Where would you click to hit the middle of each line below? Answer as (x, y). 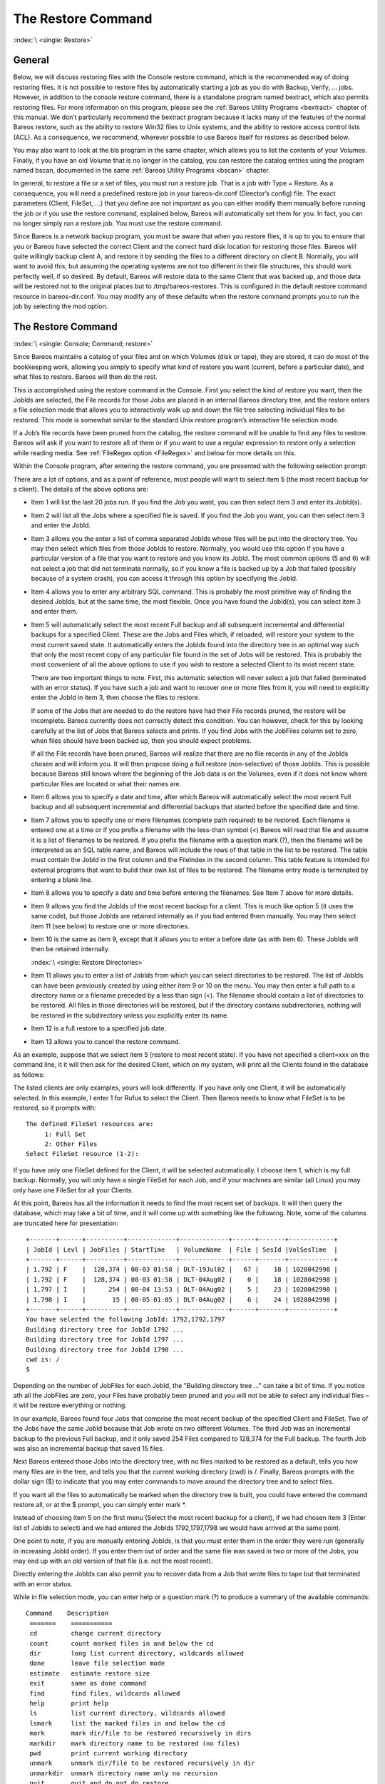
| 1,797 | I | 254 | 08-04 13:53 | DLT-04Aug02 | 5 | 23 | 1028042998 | (182, 1289)
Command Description (67, 1613)
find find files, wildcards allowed (105, 1693)
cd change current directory (96, 1633)
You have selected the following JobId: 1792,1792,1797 (125, 1319)
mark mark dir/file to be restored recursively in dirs (140, 1733)
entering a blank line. (62, 880)
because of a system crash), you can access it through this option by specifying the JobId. (164, 579)
